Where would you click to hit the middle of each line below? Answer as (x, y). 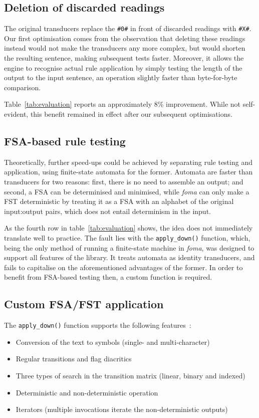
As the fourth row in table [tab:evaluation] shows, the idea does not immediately (128, 228)
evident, (16, 114)
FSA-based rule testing (65, 141)
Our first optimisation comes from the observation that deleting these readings (125, 38)
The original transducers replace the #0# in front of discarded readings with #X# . (128, 28)
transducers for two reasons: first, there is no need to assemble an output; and (124, 181)
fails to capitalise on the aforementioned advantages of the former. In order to (123, 267)
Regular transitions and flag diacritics (74, 359)
